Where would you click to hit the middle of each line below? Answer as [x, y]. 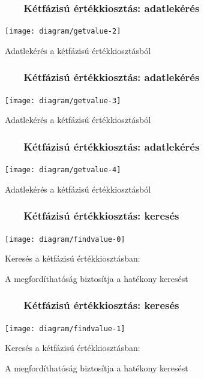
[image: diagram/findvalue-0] [65, 239]
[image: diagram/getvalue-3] [63, 100]
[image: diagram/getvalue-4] [63, 170]
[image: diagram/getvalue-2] [63, 31]
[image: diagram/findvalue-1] [65, 328]
